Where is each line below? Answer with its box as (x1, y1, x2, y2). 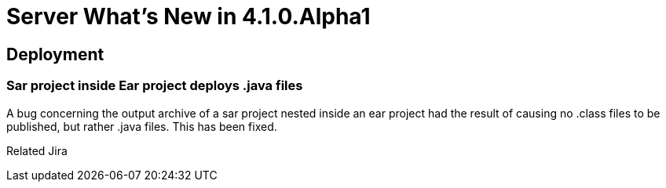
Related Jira (6, 143, 68, 157)
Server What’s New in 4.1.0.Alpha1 (6, 3, 371, 30)
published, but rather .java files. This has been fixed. (6, 119, 277, 133)
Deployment (6, 44, 104, 64)
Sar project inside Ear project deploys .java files (6, 78, 303, 94)
